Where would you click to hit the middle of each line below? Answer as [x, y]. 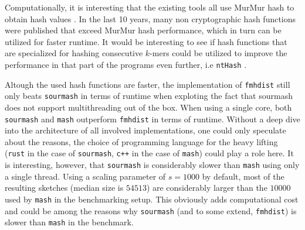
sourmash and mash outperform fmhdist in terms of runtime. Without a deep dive [152, 119]
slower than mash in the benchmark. [69, 222]
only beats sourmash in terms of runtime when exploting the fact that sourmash [149, 96]
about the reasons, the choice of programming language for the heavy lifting [141, 141]
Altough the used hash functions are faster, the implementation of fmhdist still [148, 84]
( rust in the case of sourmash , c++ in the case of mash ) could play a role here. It [149, 153]
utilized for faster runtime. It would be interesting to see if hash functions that [146, 41]
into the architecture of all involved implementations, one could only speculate [145, 130]
